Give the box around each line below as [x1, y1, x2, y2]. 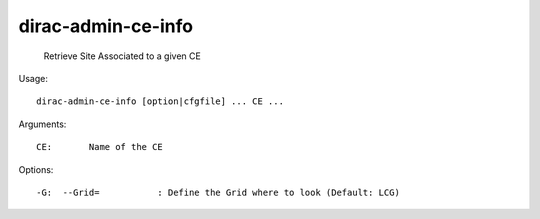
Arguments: [18, 118, 67, 130]
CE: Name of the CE [36, 141, 164, 153]
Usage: [18, 72, 49, 84]
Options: [18, 163, 54, 175]
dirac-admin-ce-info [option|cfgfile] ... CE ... [36, 96, 285, 107]
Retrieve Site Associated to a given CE [43, 50, 202, 62]
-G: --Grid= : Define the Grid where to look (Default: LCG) [36, 186, 400, 198]
